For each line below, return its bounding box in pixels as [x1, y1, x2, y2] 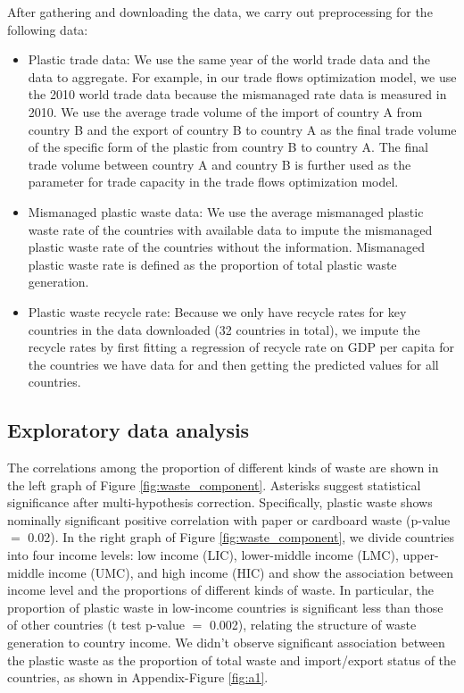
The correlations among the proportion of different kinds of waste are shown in [7, 458, 439, 477]
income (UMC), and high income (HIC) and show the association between [47, 563, 453, 581]
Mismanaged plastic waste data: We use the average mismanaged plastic [28, 202, 424, 221]
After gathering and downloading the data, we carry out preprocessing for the [7, 3, 433, 21]
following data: [7, 20, 88, 38]
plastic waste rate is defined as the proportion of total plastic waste [28, 255, 397, 273]
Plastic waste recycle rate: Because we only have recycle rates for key [28, 302, 407, 321]
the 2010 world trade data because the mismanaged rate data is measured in [28, 85, 447, 104]
